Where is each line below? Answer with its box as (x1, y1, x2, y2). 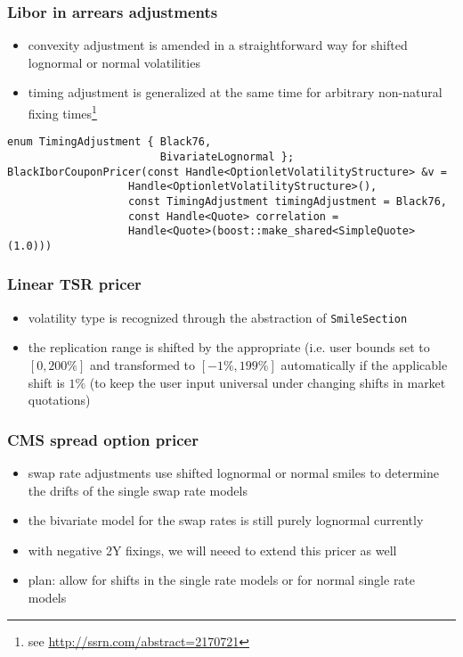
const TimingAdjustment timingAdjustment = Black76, (128, 194, 447, 208)
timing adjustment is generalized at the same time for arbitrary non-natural (28, 83, 443, 102)
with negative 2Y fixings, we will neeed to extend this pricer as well (28, 540, 397, 559)
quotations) (28, 390, 91, 409)
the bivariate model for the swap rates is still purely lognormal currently (28, 511, 424, 530)
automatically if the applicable (280, 355, 448, 374)
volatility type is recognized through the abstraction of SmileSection (28, 308, 408, 326)
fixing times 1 (28, 102, 97, 122)
